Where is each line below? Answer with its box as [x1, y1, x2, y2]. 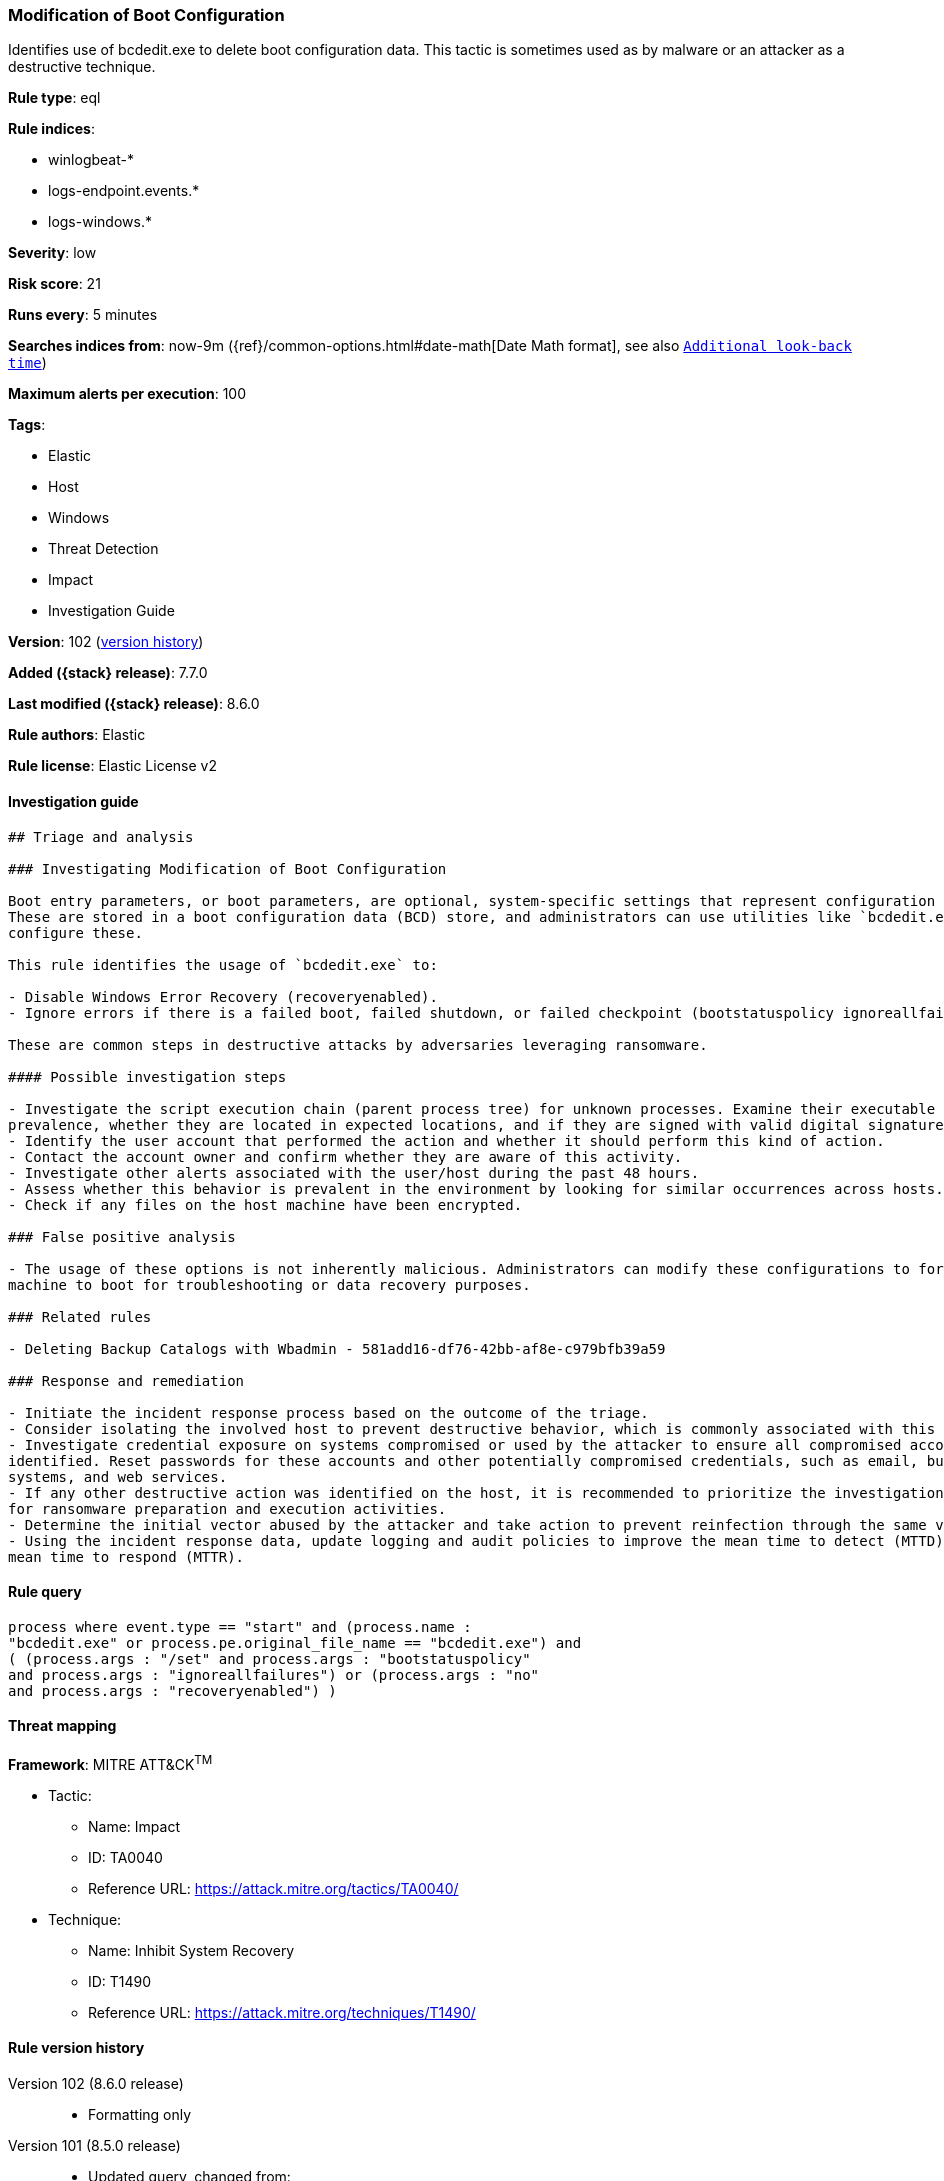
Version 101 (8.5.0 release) [8, 2136, 181, 2154]
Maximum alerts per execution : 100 [8, 385, 247, 403]
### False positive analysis [8, 1228, 236, 1245]
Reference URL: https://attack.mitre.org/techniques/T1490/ [88, 2003, 476, 2021]
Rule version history [8, 2039, 145, 2057]
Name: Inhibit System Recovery [88, 1941, 295, 1959]
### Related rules [8, 1308, 152, 1325]
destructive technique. [8, 58, 156, 76]
